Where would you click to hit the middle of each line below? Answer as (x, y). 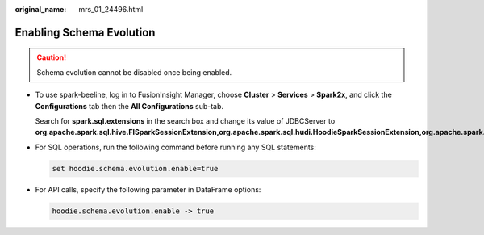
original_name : (41, 9)
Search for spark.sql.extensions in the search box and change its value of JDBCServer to (185, 120)
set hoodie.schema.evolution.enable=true (135, 168)
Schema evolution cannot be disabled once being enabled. (134, 72)
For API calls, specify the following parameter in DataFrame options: (148, 189)
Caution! (52, 57)
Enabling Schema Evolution (85, 32)
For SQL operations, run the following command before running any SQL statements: (175, 147)
